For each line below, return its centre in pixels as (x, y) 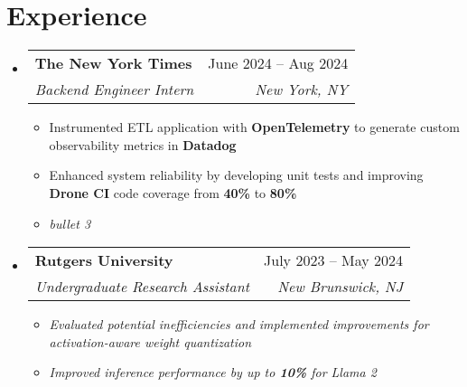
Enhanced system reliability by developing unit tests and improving (236, 175)
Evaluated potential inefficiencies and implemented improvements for (239, 324)
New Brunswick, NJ (341, 287)
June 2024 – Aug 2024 (278, 63)
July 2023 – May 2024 (334, 260)
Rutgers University (104, 260)
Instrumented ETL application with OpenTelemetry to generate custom (254, 127)
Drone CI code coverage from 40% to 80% (173, 192)
